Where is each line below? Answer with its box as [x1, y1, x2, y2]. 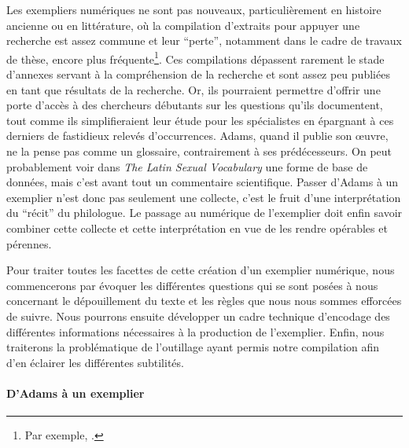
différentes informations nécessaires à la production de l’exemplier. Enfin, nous [6, 323, 385, 340]
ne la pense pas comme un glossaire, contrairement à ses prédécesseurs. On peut [6, 143, 392, 159]
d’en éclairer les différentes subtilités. [6, 354, 184, 370]
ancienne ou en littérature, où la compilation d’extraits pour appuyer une [6, 17, 360, 33]
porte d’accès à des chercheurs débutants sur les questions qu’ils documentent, [6, 97, 383, 113]
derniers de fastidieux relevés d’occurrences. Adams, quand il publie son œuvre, [6, 127, 389, 144]
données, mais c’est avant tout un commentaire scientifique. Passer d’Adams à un [6, 174, 399, 190]
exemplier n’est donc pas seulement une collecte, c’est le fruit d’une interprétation [6, 189, 401, 205]
